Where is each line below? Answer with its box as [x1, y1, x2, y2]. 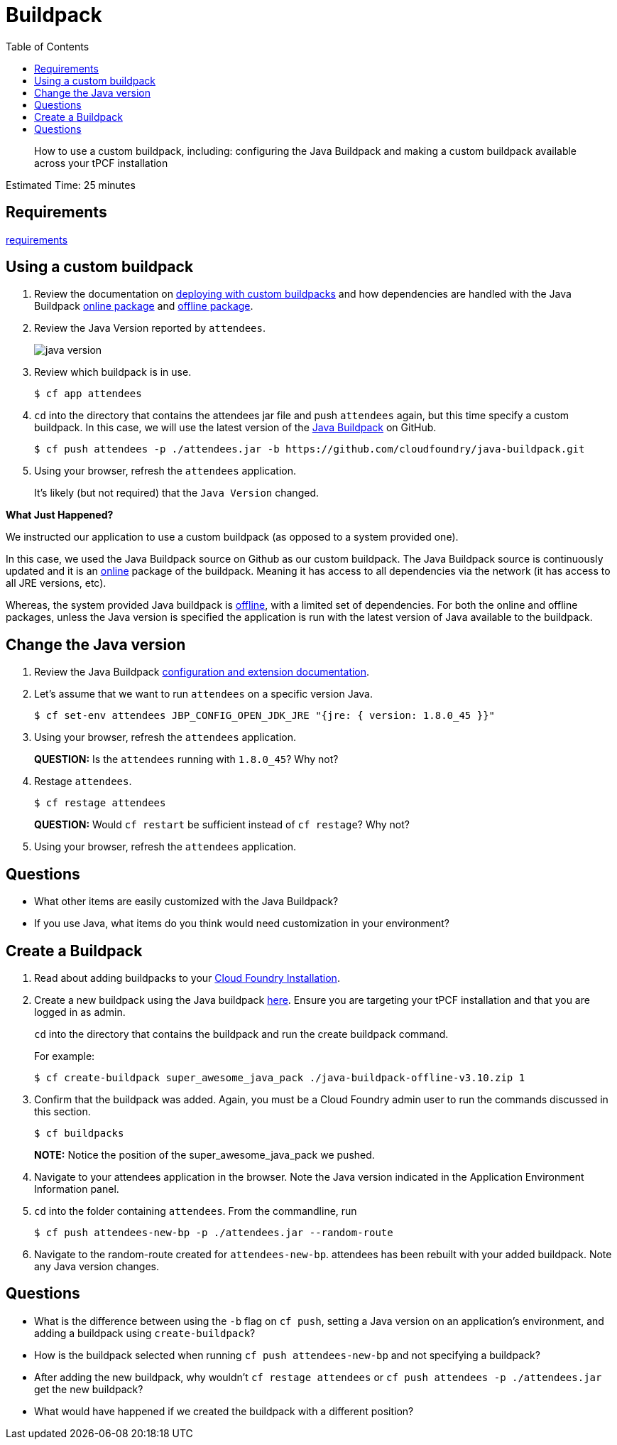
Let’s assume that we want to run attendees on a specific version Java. [34, 688, 373, 700]
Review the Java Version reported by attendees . [34, 322, 266, 335]
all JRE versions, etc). [6, 577, 107, 590]
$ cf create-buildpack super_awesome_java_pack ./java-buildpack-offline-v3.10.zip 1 [34, 1071, 525, 1083]
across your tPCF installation [34, 156, 168, 169]
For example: [34, 1049, 95, 1062]
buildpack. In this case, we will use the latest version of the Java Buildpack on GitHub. [34, 421, 437, 434]
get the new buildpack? [34, 1382, 143, 1395]
